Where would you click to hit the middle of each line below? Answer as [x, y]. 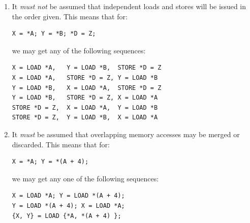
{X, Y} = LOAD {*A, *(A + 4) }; [67, 216]
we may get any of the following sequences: [79, 50]
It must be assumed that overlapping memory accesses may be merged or [126, 134]
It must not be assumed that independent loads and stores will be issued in [129, 6]
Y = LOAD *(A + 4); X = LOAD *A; [68, 205]
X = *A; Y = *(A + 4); [50, 162]
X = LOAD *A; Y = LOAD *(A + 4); [68, 196]
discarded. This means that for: [61, 144]
